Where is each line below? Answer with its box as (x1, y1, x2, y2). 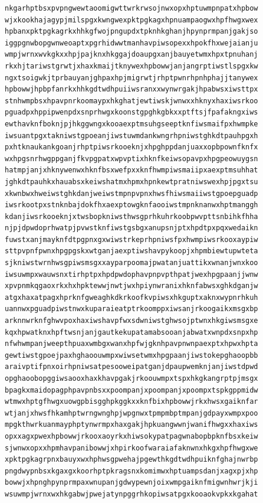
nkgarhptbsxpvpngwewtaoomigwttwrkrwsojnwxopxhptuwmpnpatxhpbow (5, 4, 258, 12)
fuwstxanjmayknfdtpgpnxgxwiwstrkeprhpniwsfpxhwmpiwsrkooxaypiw (5, 235, 258, 244)
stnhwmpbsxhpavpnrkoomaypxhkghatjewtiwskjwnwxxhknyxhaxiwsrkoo (5, 96, 258, 105)
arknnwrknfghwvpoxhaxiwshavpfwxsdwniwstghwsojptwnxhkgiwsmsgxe (5, 316, 258, 325)
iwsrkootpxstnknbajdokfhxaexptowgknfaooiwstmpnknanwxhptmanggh (5, 201, 258, 210)
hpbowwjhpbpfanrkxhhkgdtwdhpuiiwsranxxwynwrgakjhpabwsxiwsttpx (5, 85, 258, 94)
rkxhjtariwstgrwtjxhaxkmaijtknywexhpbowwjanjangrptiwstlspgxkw (5, 61, 258, 70)
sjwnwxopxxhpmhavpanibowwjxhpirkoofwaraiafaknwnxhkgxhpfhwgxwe (5, 443, 258, 452)
